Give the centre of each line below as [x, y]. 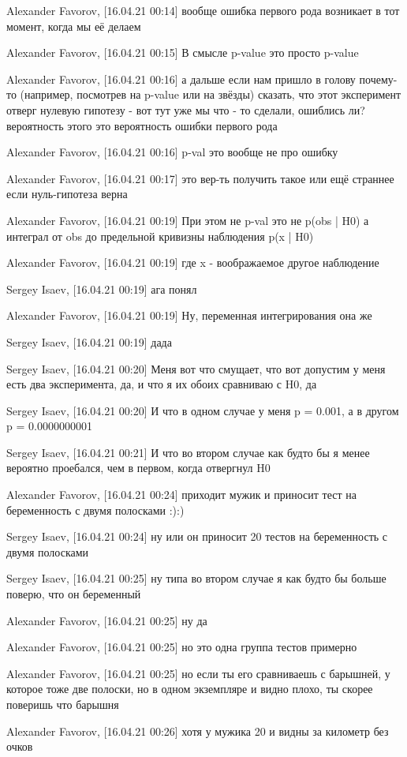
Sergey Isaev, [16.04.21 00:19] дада [89, 341]
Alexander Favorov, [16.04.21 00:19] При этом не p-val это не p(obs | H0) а [188, 220]
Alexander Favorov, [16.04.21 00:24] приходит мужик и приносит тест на [181, 495]
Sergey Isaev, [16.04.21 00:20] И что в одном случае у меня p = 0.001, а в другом [203, 410]
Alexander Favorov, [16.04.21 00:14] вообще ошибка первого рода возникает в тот [203, 10]
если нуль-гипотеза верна [67, 194]
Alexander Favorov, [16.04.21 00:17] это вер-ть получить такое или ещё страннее [200, 178]
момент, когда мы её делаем [74, 26]
